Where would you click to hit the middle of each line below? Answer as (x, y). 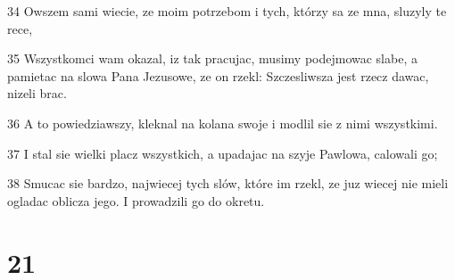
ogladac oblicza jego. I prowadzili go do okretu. (136, 200)
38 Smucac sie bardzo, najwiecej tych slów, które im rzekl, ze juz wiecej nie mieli (228, 183)
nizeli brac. (37, 93)
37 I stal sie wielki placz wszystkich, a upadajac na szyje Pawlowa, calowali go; (223, 153)
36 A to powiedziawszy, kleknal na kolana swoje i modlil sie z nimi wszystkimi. (223, 123)
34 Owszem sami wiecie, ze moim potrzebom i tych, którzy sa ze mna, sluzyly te (227, 11)
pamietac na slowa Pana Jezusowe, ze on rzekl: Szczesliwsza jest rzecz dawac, (218, 75)
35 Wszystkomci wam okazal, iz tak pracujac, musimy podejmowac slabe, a (212, 58)
